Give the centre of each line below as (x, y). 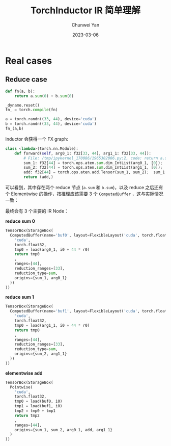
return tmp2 (27, 415)
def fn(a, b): (20, 91)
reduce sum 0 (20, 221)
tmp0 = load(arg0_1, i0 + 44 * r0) (52, 250)
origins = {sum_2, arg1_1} (41, 354)
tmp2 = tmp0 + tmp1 (35, 411)
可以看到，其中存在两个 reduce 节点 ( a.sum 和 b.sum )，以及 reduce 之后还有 (84, 187)
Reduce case (26, 80)
